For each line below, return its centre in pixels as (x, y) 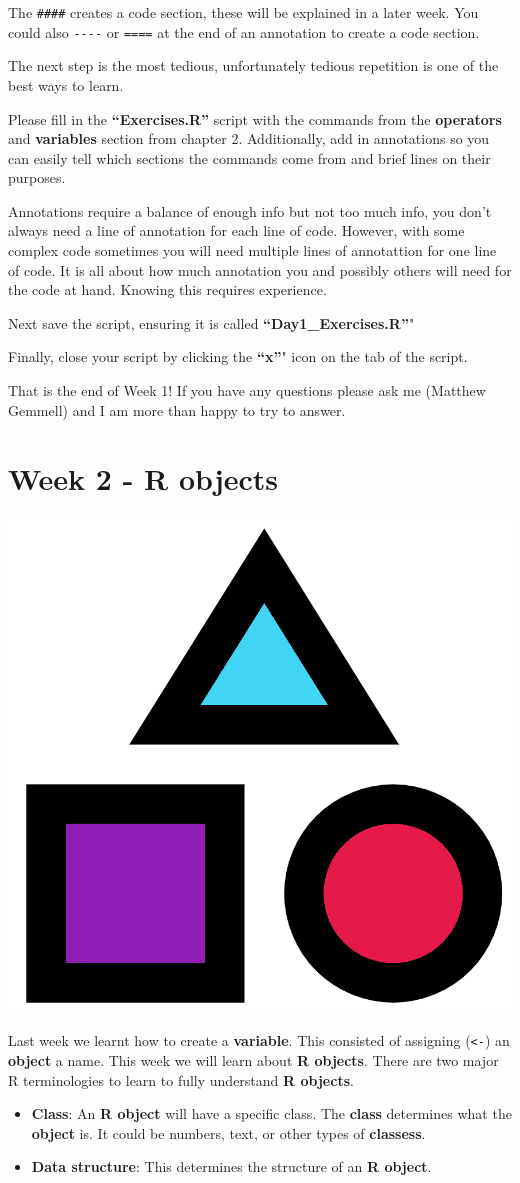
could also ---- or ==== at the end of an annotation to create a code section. (244, 31)
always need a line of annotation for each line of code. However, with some (236, 230)
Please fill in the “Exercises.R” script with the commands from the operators (255, 118)
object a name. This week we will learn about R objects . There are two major (253, 1059)
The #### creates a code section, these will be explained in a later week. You (243, 12)
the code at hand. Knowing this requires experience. (167, 289)
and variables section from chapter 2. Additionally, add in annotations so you (249, 138)
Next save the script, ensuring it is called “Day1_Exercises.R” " (211, 322)
